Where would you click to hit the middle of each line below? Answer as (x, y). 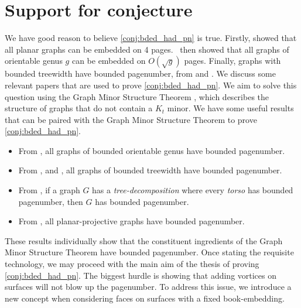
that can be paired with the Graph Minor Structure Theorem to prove (131, 119)
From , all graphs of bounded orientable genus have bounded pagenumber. (152, 150)
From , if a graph (49, 190)
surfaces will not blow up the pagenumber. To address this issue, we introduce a (148, 287)
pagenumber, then (51, 201)
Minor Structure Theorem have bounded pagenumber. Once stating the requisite (149, 252)
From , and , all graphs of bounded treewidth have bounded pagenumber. (150, 170)
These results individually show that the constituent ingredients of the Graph (144, 240)
